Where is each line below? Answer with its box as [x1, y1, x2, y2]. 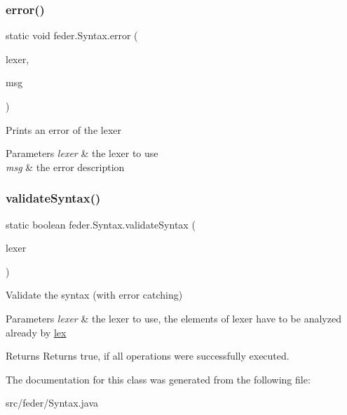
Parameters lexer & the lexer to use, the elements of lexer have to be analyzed [6, 311, 341, 325]
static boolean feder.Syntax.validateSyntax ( [6, 217, 196, 231]
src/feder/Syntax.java [6, 395, 99, 410]
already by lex [6, 325, 67, 339]
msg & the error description [6, 159, 125, 174]
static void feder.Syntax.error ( [6, 28, 138, 43]
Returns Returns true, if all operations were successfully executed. [6, 348, 290, 363]
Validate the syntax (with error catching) [6, 287, 183, 302]
